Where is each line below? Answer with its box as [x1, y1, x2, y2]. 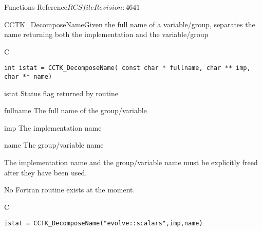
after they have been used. [4, 167, 87, 177]
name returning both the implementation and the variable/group [4, 29, 209, 40]
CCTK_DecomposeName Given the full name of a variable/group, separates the [4, 19, 255, 29]
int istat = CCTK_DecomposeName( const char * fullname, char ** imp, [4, 64, 251, 72]
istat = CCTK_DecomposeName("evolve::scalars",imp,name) [4, 220, 203, 227]
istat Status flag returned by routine [4, 87, 118, 98]
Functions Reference [4, 2, 68, 12]
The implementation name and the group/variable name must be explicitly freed [4, 157, 258, 168]
